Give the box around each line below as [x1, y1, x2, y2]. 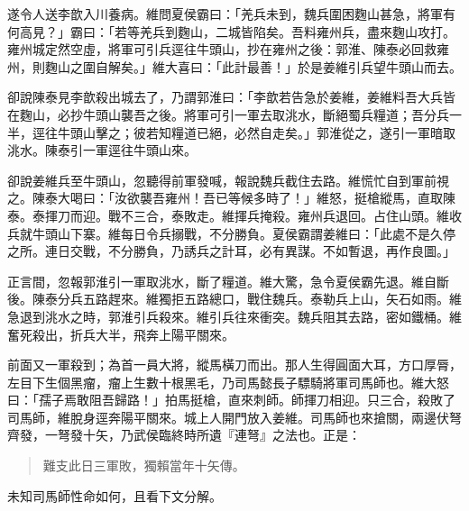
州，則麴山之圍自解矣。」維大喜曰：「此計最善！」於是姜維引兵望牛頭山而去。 [7, 57, 462, 76]
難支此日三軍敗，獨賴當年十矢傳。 [42, 456, 245, 475]
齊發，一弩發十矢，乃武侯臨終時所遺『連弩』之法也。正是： [7, 425, 361, 444]
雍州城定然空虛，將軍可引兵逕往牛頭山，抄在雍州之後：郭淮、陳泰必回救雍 [7, 40, 449, 59]
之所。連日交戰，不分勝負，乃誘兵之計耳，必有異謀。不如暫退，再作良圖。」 [7, 242, 455, 260]
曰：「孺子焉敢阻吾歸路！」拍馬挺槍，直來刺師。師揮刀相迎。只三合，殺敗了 [7, 390, 455, 409]
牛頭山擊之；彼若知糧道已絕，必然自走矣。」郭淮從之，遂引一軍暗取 [57, 123, 455, 141]
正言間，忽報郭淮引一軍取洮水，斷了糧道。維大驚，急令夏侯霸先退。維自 [7, 271, 437, 290]
